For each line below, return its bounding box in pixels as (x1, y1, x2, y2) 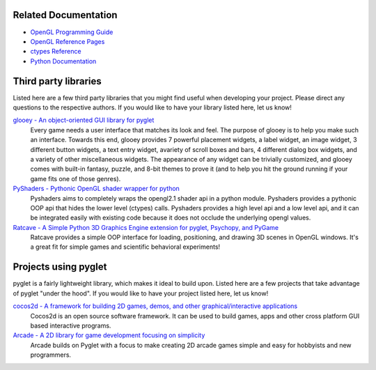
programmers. (30, 350, 72, 359)
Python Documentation (30, 56, 97, 65)
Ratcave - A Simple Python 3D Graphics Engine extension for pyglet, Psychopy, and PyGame (13, 223, 279, 231)
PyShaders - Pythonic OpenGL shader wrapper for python (13, 185, 180, 193)
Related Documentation (13, 9, 118, 21)
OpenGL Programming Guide (30, 28, 113, 36)
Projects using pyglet (13, 261, 107, 273)
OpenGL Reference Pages (30, 37, 105, 45)
